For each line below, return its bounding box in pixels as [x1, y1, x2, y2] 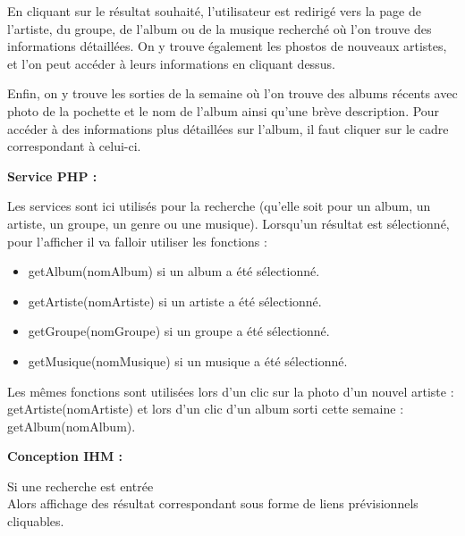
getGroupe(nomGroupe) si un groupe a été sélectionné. [28, 322, 330, 340]
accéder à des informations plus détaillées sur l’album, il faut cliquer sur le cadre [7, 119, 449, 138]
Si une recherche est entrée [7, 476, 154, 495]
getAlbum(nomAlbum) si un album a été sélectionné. [28, 262, 320, 281]
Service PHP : [7, 166, 97, 185]
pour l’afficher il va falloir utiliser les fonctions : [7, 231, 267, 250]
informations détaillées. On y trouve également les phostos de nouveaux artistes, [7, 37, 447, 55]
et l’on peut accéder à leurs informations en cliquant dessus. [7, 54, 335, 72]
